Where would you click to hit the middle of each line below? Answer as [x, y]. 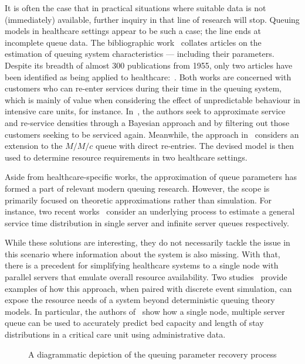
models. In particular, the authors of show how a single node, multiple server [145, 311]
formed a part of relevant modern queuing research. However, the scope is [137, 188]
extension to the [34, 146]
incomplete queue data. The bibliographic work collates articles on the [133, 42]
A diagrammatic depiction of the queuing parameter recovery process [152, 354]
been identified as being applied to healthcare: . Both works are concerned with [148, 76]
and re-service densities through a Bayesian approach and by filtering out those [147, 122]
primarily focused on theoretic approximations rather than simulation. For [138, 200]
